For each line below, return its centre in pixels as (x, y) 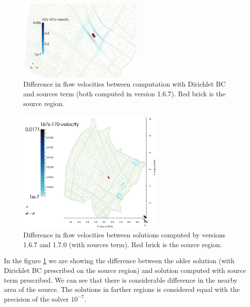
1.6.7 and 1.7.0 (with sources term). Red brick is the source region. (123, 244)
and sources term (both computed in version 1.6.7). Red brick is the (125, 93)
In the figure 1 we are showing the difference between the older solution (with (119, 261)
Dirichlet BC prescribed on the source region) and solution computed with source (125, 270)
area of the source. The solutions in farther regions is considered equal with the (122, 289)
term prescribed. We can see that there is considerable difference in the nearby (121, 280)
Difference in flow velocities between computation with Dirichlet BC (125, 84)
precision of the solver (36, 298)
